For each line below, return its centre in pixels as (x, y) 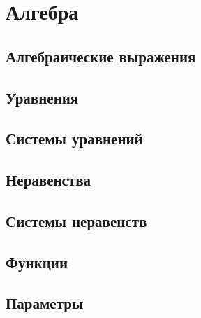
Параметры (45, 303)
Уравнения (42, 97)
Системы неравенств (76, 220)
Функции (37, 262)
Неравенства (49, 180)
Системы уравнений (74, 138)
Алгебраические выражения (101, 56)
